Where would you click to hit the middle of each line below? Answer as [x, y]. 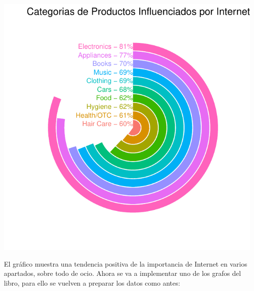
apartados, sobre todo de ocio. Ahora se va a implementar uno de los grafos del [123, 273]
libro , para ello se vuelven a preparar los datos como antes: [92, 282]
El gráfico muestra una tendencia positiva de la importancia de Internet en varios [126, 263]
